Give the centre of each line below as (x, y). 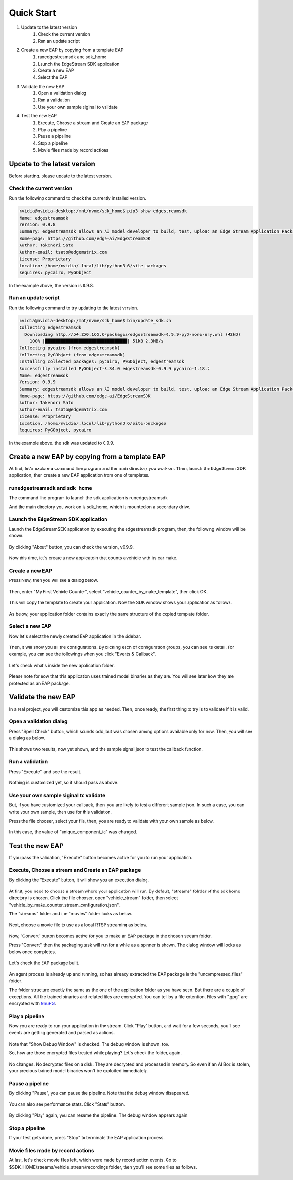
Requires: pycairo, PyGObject (55, 272)
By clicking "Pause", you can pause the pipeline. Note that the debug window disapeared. (99, 1093)
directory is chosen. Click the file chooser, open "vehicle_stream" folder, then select (94, 898)
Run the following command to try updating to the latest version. (74, 308)
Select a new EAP (30, 626)
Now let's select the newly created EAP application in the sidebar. (75, 636)
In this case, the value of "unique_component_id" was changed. (73, 832)
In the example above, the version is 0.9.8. (52, 285)
